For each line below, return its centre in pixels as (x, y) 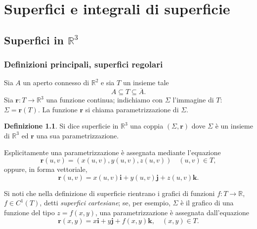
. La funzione (58, 109)
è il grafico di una (207, 203)
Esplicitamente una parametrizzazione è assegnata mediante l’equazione (112, 152)
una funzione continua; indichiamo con (105, 100)
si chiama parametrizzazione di (132, 109)
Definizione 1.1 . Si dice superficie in (61, 126)
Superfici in (34, 40)
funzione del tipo (29, 212)
